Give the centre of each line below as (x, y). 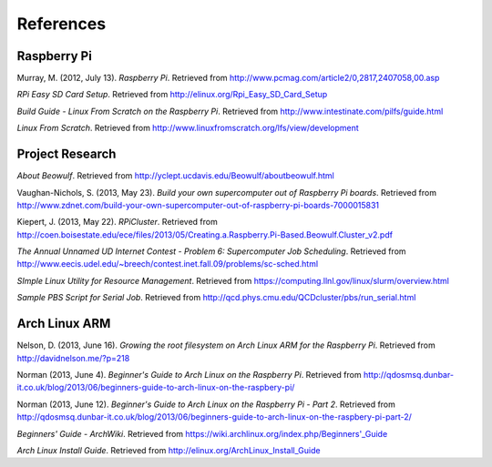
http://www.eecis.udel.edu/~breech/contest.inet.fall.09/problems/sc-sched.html (168, 264)
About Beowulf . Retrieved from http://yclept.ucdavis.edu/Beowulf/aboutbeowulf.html (175, 176)
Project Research (67, 154)
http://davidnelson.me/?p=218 (73, 358)
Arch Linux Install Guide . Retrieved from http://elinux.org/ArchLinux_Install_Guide (169, 450)
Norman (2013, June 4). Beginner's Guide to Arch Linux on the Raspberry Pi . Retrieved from (189, 374)
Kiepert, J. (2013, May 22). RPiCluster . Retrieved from (117, 222)
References (61, 24)
